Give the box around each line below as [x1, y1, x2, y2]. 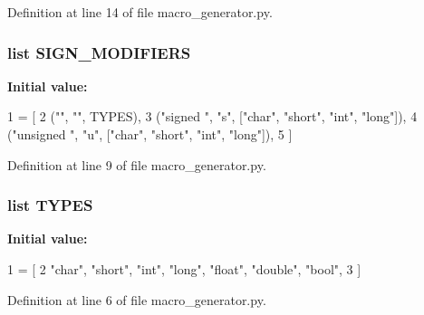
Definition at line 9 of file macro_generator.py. [7, 155, 266, 174]
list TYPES [7, 194, 93, 216]
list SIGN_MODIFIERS [7, 41, 191, 63]
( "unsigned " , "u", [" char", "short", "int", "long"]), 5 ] [7, 125, 293, 143]
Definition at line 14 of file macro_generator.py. [7, 3, 273, 21]
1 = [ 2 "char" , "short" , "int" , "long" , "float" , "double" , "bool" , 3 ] [7, 260, 361, 278]
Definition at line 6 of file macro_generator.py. [7, 290, 266, 309]
